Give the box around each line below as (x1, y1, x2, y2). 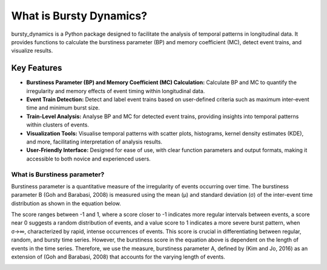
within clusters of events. (26, 121, 89, 128)
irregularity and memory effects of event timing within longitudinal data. (26, 87, 205, 94)
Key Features (11, 63, 62, 73)
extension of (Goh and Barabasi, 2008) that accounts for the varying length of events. (11, 253, 225, 260)
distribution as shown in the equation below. (11, 200, 121, 207)
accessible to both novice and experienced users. (26, 155, 151, 162)
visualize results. (11, 47, 53, 54)
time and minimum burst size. (26, 104, 100, 111)
